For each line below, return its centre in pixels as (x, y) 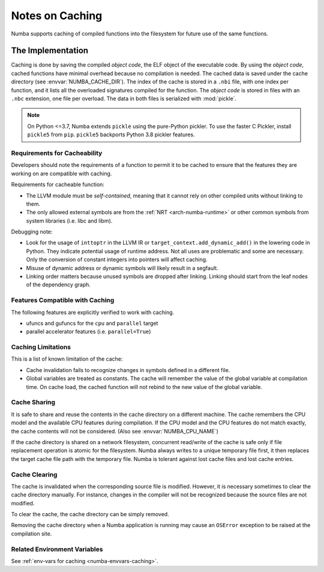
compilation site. (31, 534)
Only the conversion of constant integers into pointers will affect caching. (117, 260)
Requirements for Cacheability (57, 153)
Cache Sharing (33, 402)
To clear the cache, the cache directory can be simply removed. (90, 514)
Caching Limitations (41, 347)
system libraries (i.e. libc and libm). (69, 221)
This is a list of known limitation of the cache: (67, 359)
